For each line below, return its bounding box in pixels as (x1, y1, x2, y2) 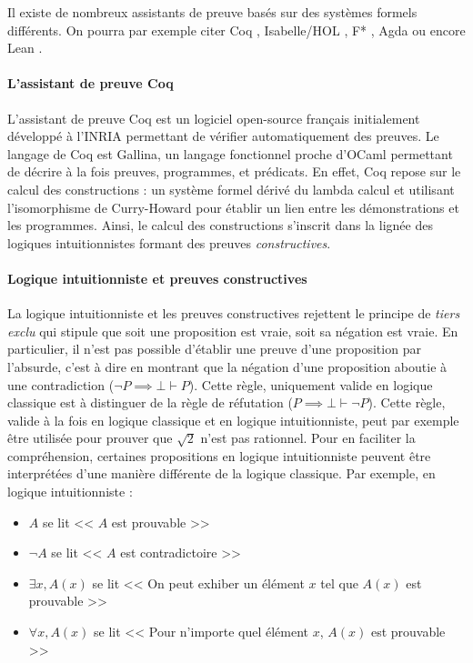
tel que (320, 573, 358, 592)
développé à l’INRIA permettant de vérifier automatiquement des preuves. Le (7, 126, 439, 146)
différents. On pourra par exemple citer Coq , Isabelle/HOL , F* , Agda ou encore (7, 20, 466, 39)
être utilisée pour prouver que (7, 428, 173, 447)
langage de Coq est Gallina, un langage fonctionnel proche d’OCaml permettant (7, 144, 453, 163)
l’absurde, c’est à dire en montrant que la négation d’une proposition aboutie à (7, 357, 448, 376)
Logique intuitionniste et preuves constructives (7, 268, 307, 287)
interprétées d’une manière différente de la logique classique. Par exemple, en (7, 464, 436, 483)
